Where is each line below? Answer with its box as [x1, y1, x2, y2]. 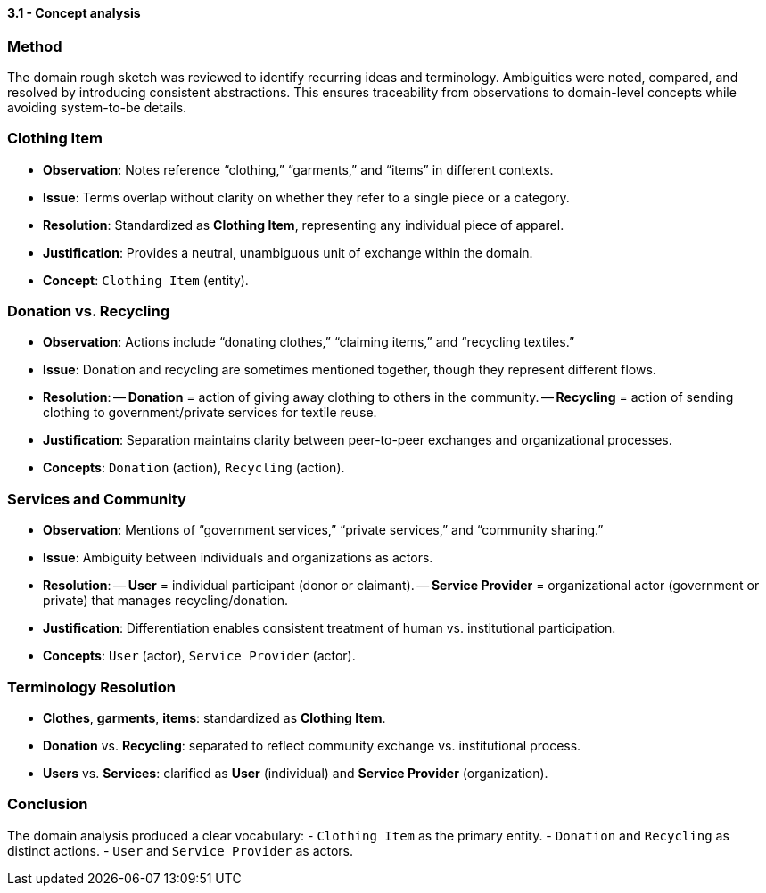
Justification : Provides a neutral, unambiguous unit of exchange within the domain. [43, 244, 533, 260]
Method [7, 37, 62, 55]
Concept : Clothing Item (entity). [43, 272, 249, 288]
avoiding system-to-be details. [7, 99, 187, 115]
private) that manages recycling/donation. [43, 593, 289, 609]
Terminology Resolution [7, 677, 177, 696]
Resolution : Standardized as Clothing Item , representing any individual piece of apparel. [43, 217, 564, 233]
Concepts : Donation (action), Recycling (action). [43, 460, 345, 476]
